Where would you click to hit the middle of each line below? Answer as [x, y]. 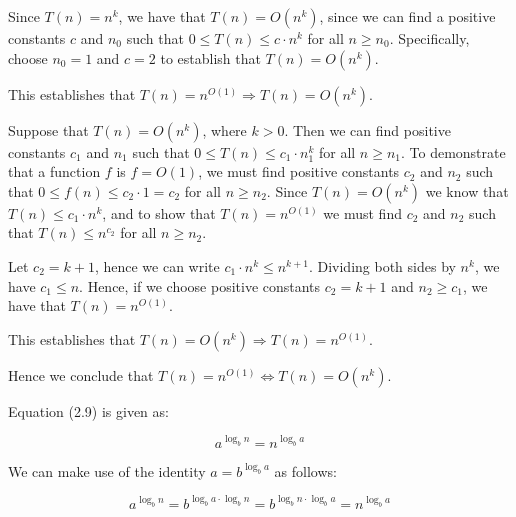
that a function [54, 171]
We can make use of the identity [107, 470]
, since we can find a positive [407, 16]
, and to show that [159, 212]
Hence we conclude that [81, 374]
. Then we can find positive [367, 129]
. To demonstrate [453, 151]
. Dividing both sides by [382, 265]
